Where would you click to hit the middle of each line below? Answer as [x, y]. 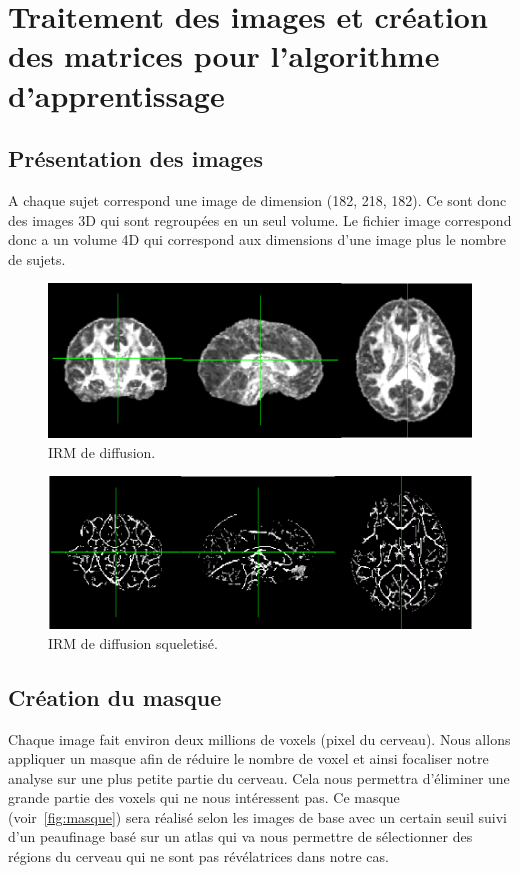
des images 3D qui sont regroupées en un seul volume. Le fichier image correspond [260, 219]
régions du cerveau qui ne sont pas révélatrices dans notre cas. [198, 856]
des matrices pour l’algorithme [224, 55]
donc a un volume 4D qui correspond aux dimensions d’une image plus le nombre [257, 239]
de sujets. [37, 258]
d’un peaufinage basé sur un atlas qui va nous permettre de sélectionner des [240, 836]
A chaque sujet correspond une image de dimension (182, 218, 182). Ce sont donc [257, 199]
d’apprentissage [116, 94]
